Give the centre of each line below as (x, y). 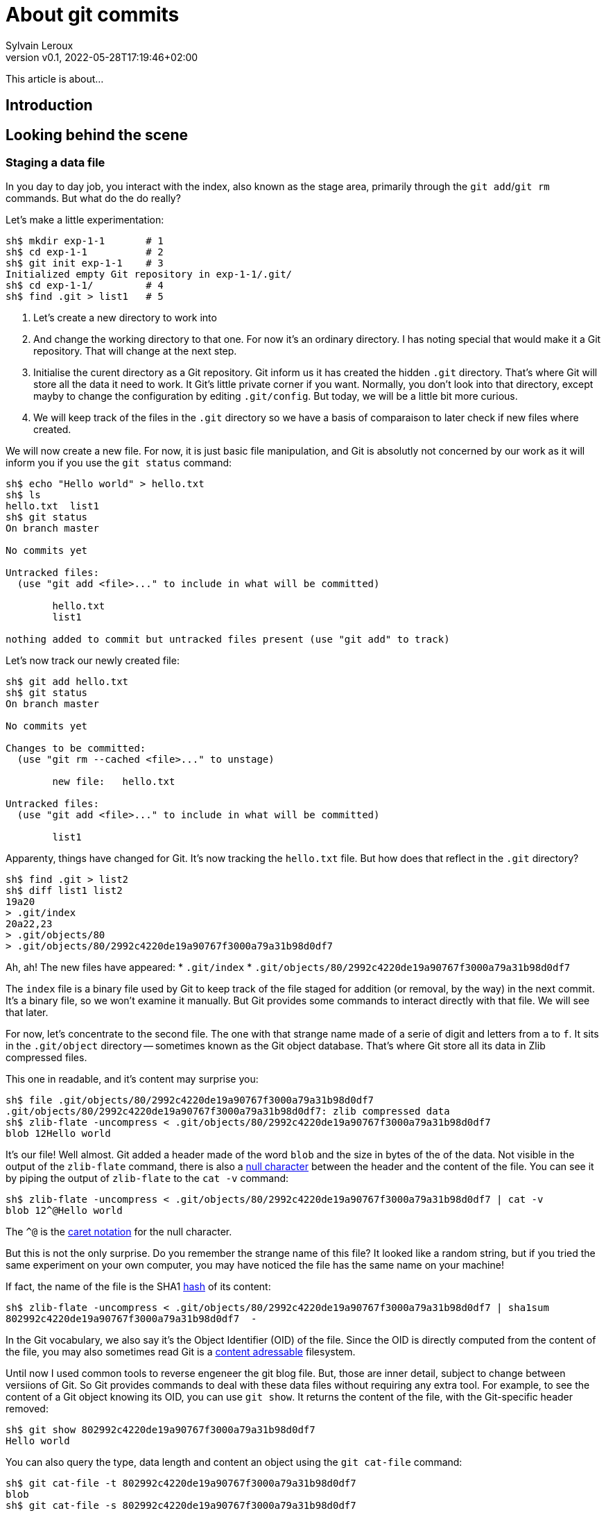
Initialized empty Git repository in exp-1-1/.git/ (149, 274)
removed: (27, 1409)
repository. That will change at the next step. (135, 351)
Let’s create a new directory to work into (125, 318)
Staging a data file (55, 163)
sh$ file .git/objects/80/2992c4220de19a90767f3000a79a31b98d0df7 (190, 1100)
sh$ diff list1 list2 (64, 891)
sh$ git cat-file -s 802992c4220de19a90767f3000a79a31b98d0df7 (181, 1506)
